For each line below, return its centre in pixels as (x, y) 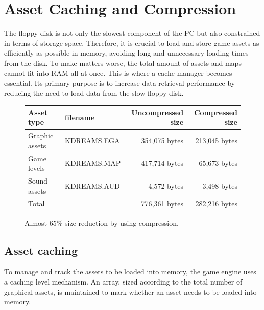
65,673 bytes (218, 163)
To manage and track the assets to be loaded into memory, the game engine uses (130, 272)
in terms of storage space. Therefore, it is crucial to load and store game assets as (132, 43)
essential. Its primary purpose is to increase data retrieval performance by (120, 83)
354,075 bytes (162, 140)
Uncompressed (158, 112)
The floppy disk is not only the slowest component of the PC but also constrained (132, 33)
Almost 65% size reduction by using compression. (102, 223)
